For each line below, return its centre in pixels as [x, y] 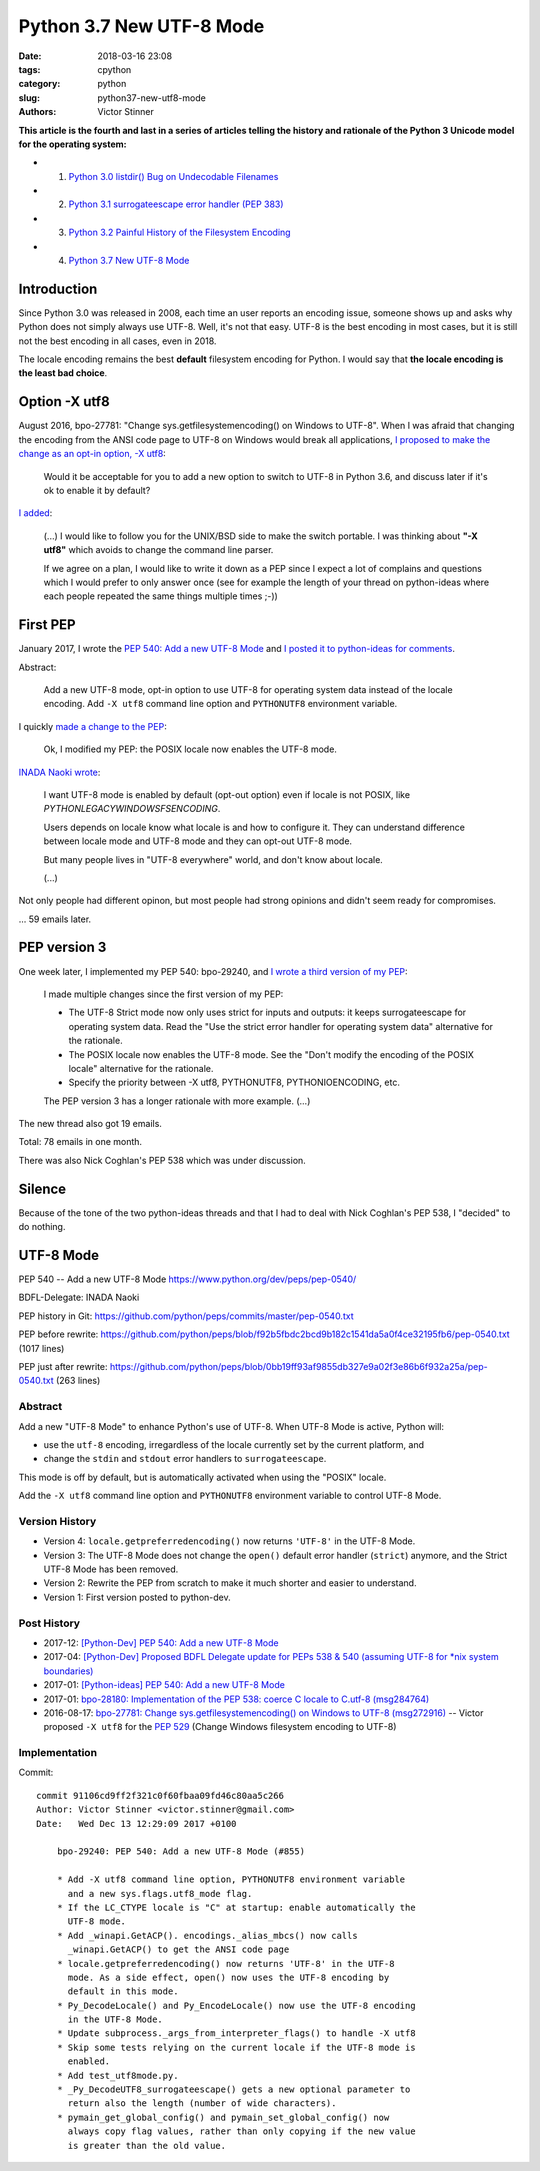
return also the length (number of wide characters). [202, 2103]
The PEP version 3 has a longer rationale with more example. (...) [177, 1101]
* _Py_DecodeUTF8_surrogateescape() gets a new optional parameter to [233, 2089]
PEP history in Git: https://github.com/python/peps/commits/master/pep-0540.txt [186, 1316]
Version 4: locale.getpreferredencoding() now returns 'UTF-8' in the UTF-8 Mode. [229, 1541]
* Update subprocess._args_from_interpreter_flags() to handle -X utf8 [236, 2033]
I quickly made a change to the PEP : [92, 726]
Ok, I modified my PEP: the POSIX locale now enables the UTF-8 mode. [190, 749]
